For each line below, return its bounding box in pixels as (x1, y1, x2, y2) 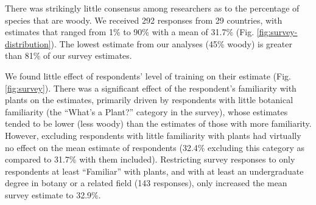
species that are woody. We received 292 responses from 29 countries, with (5, 13, 283, 26)
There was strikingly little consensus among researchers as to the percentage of (5, 2, 300, 14)
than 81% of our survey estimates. (5, 49, 132, 62)
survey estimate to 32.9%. (5, 188, 101, 201)
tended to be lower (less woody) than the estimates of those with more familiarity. (5, 117, 312, 130)
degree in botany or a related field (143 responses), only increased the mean (5, 176, 287, 189)
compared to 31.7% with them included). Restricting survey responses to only (5, 153, 295, 166)
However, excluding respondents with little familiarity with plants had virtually (5, 129, 301, 141)
